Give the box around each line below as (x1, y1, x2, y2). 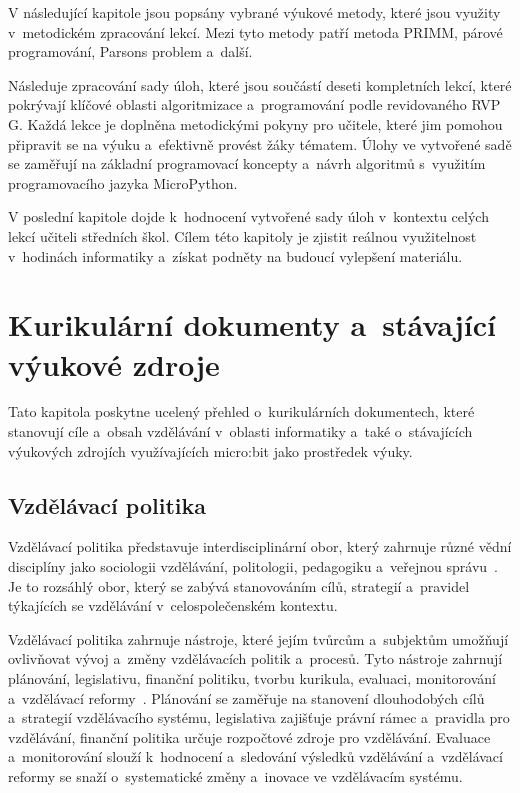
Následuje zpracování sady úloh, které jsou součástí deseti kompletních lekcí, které (8, 74, 512, 95)
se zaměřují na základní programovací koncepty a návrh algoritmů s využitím (8, 153, 486, 174)
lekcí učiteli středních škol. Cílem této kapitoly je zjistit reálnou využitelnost (8, 225, 477, 246)
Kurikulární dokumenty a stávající (8, 304, 496, 345)
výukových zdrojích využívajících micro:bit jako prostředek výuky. (8, 440, 413, 461)
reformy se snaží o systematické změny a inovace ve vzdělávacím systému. (8, 765, 463, 786)
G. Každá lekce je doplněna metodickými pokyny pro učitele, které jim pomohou (8, 113, 503, 134)
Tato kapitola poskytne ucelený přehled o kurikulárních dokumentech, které (8, 401, 475, 422)
